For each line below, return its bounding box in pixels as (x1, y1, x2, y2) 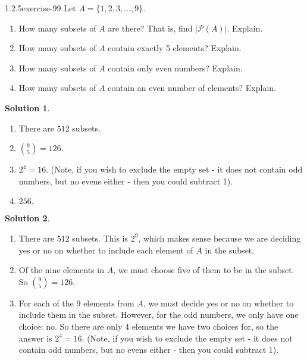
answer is (18, 331, 52, 344)
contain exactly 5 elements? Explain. (108, 42, 242, 54)
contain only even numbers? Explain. (108, 61, 243, 74)
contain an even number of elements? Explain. (108, 82, 276, 94)
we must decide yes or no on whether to (148, 296, 294, 309)
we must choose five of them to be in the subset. (118, 264, 295, 276)
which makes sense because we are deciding (143, 231, 301, 244)
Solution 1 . (5, 101, 50, 114)
